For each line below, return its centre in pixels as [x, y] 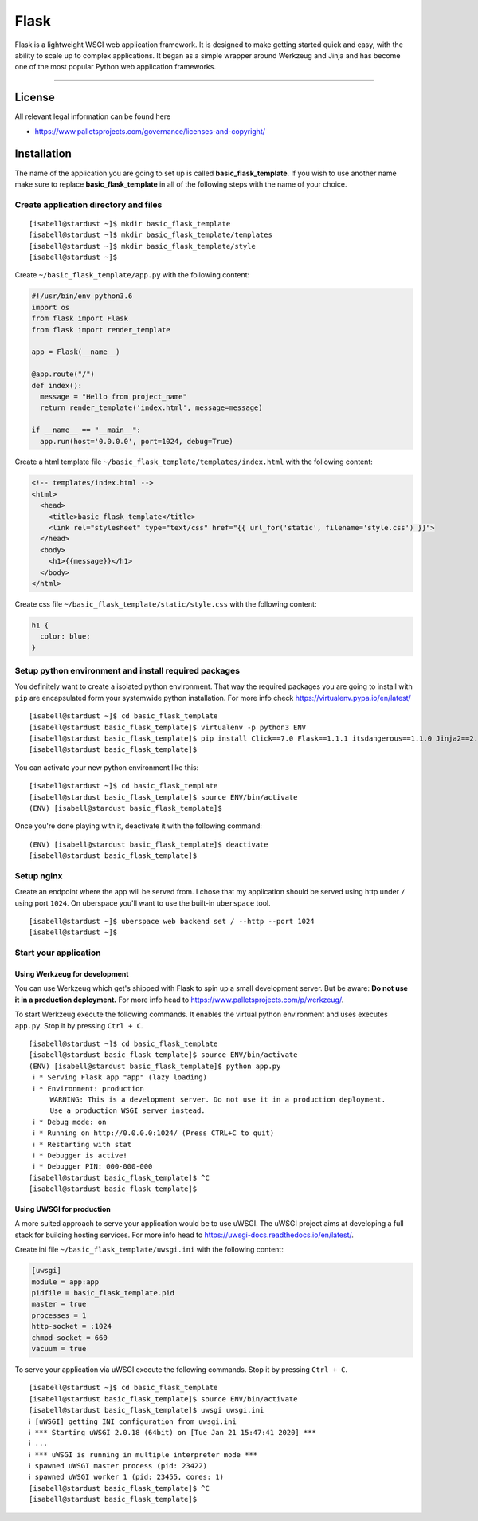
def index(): [57, 385]
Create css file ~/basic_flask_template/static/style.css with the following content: [166, 604]
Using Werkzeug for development [72, 974]
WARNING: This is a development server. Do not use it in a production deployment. [218, 1099]
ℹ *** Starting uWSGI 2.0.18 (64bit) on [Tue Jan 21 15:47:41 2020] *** [172, 1432]
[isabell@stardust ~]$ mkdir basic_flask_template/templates [151, 235]
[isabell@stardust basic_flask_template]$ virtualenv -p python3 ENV [168, 727]
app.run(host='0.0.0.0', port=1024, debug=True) [137, 441]
